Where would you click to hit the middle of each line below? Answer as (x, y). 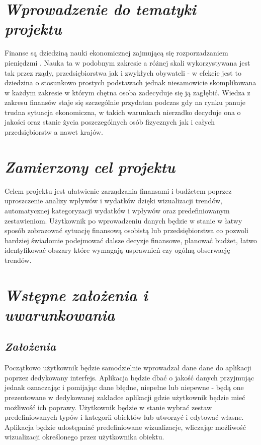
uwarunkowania (60, 314)
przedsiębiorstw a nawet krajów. (54, 132)
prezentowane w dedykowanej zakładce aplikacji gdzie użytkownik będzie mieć (125, 397)
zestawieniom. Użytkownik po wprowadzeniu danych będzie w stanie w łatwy (123, 220)
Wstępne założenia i (76, 295)
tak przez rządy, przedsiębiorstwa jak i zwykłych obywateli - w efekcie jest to (123, 72)
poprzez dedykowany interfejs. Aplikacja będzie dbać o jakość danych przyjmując (129, 377)
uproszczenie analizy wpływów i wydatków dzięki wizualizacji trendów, (114, 201)
